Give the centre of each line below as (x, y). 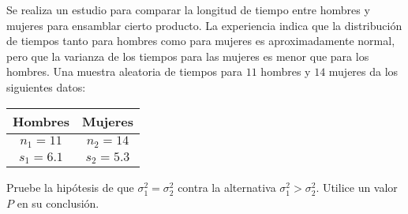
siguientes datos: (46, 86)
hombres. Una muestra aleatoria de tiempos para (125, 71)
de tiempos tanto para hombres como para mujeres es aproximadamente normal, (201, 41)
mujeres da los (363, 71)
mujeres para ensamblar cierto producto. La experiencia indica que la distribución (204, 25)
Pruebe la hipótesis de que (70, 188)
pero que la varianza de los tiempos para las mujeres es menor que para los (188, 56)
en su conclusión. (58, 203)
